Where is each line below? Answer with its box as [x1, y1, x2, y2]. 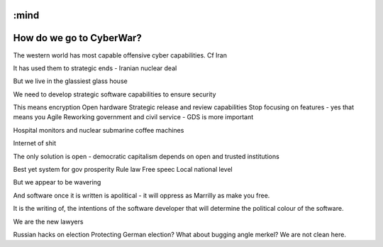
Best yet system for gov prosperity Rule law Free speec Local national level [13, 165, 233, 174]
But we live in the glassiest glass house [13, 77, 128, 85]
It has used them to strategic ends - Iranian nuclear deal [13, 64, 177, 72]
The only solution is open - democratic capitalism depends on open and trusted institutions [13, 152, 279, 160]
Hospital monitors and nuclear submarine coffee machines [13, 126, 184, 134]
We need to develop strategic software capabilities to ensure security [13, 89, 216, 99]
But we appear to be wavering [13, 178, 101, 187]
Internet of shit [13, 139, 57, 148]
